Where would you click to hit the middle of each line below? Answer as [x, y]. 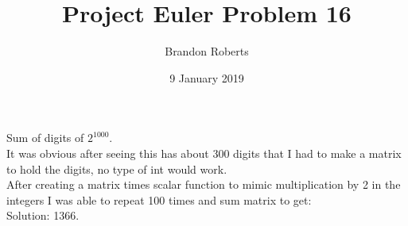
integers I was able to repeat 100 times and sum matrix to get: [159, 199]
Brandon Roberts [207, 51]
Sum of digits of [45, 138]
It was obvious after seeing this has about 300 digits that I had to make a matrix [204, 153]
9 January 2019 [207, 77]
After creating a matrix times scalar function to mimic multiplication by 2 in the [204, 184]
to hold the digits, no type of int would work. [117, 169]
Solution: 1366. [43, 215]
